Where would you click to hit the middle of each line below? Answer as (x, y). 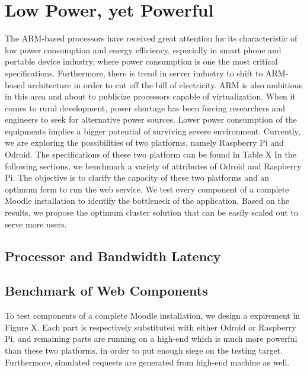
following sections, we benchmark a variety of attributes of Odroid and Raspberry (153, 166)
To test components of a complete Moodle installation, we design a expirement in (153, 315)
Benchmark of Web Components (106, 291)
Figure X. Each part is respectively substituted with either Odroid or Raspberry (151, 327)
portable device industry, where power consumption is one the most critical (141, 61)
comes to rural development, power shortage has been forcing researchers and (145, 108)
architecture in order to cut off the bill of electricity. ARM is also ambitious (165, 84)
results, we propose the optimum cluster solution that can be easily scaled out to (151, 212)
